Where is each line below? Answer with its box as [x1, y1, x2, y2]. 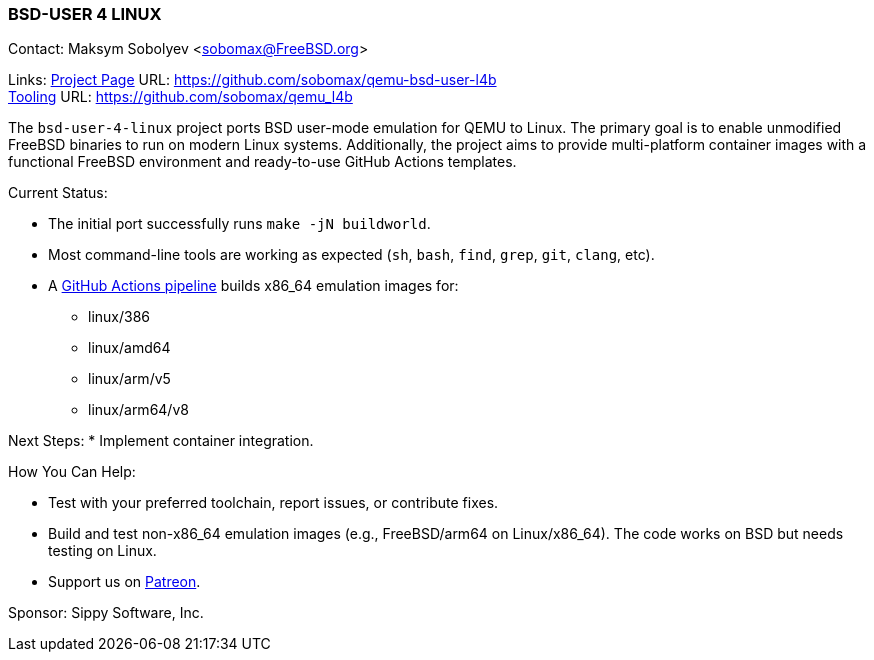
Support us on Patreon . [48, 573, 201, 591]
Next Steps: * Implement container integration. [8, 432, 314, 450]
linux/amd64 [88, 339, 171, 357]
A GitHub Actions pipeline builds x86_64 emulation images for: [48, 277, 459, 295]
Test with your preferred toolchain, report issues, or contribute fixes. [48, 494, 499, 512]
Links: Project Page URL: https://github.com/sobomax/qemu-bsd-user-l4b [8, 71, 497, 89]
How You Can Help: [8, 463, 136, 481]
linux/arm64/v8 [88, 401, 189, 419]
